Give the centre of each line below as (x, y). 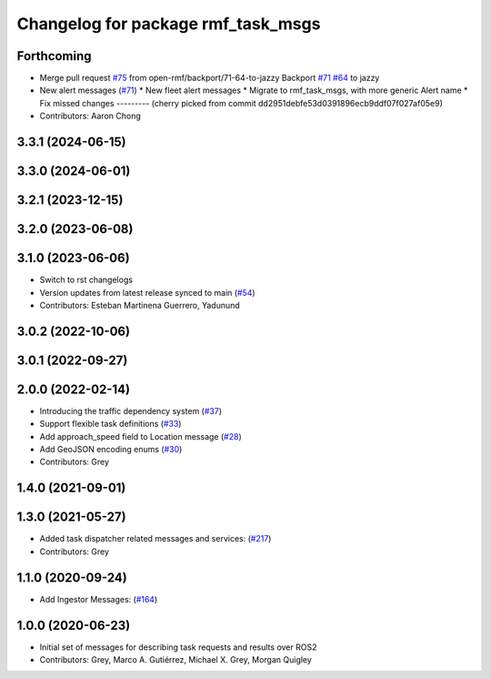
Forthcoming (54, 56)
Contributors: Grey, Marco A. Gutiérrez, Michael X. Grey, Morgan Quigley (176, 659)
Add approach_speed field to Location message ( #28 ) (140, 436)
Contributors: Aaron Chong (90, 116)
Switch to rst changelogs (86, 280)
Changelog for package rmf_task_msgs (169, 24)
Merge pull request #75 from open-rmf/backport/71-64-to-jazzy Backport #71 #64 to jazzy (210, 78)
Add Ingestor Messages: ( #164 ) (99, 599)
